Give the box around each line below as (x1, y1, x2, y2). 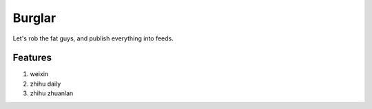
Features (12, 52, 52, 64)
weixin (30, 70, 49, 78)
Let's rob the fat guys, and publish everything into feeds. (12, 34, 174, 43)
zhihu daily (30, 80, 61, 88)
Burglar (12, 10, 56, 25)
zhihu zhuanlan (30, 89, 74, 97)
